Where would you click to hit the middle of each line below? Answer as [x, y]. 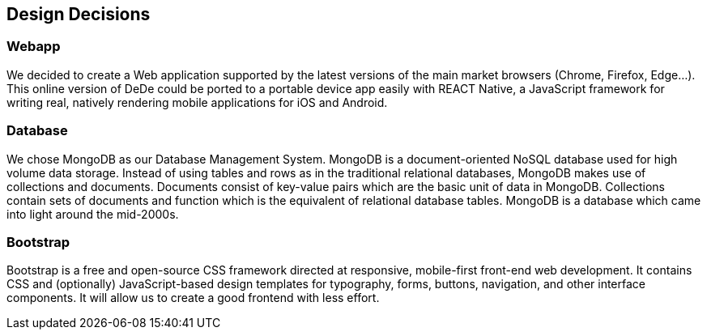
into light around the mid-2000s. [93, 214]
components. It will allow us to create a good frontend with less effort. [193, 298]
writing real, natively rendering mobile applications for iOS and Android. [197, 102]
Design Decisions [79, 14]
